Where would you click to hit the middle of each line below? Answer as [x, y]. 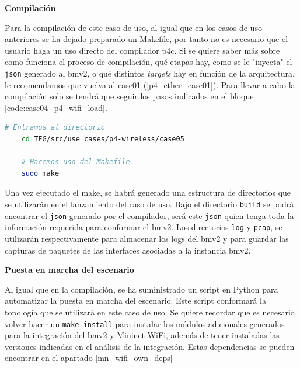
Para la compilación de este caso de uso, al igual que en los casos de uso [133, 27]
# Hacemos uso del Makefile [76, 162]
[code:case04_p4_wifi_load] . [56, 107]
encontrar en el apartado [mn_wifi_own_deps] [89, 358]
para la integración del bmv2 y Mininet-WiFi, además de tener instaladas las [142, 335]
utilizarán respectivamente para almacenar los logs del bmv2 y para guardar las [147, 238]
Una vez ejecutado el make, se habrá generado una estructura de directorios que [148, 192]
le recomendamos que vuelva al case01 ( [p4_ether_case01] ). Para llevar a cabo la [150, 84]
